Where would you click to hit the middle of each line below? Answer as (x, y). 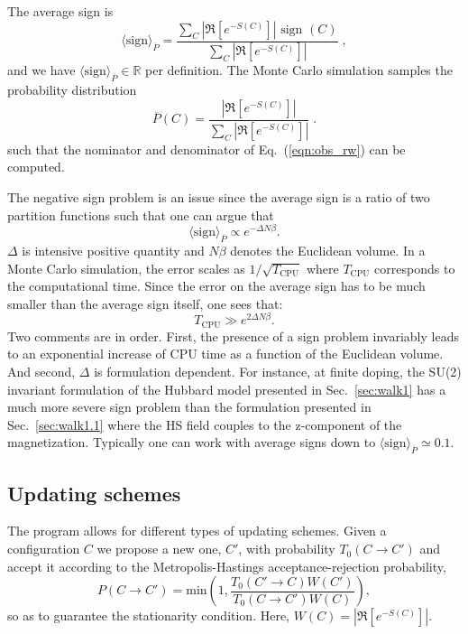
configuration (44, 549)
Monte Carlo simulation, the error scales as (126, 268)
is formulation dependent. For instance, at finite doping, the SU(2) (278, 372)
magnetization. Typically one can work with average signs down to (192, 442)
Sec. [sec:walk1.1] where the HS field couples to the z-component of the (205, 424)
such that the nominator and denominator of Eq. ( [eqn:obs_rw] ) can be (206, 149)
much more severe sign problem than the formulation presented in (189, 407)
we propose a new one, (159, 549)
